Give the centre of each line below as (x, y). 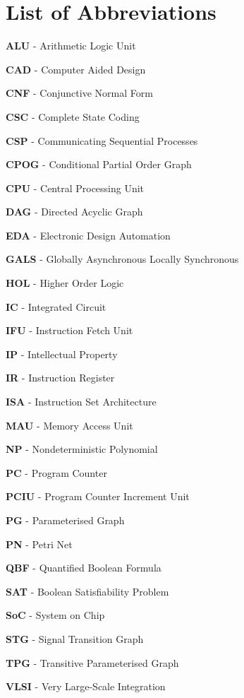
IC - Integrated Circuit (56, 306)
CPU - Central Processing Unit (75, 188)
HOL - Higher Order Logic (65, 283)
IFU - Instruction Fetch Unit (69, 330)
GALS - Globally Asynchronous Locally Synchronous (122, 259)
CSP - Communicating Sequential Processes (102, 140)
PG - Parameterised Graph (65, 520)
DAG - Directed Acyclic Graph (74, 212)
